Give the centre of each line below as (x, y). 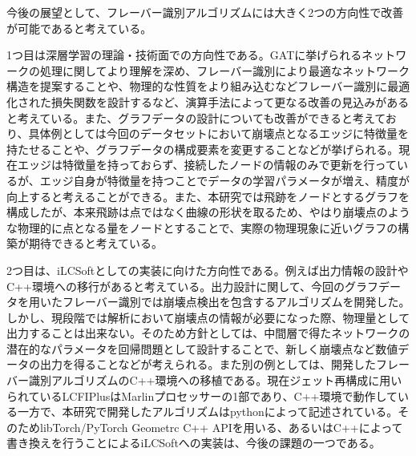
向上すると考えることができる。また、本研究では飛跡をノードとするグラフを (208, 196)
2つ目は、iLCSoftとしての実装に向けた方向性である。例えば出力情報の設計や (208, 270)
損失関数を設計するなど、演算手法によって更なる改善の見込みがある (230, 101)
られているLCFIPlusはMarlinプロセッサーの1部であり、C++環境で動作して (202, 395)
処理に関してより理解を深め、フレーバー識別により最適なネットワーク (224, 70)
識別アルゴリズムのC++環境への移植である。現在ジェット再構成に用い (215, 380)
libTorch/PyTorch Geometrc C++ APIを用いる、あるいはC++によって (221, 427)
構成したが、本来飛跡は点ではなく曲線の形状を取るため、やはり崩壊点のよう (208, 212)
